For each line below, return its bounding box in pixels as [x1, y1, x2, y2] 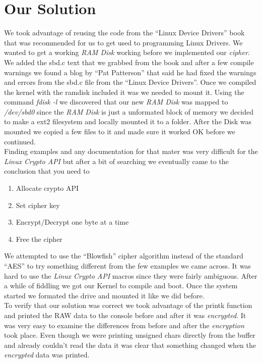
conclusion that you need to [4, 166, 90, 176]
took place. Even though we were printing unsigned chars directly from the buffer [4, 330, 255, 340]
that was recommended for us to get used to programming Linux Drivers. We [4, 37, 243, 47]
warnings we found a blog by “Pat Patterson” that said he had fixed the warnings [4, 67, 256, 77]
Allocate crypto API [16, 183, 79, 193]
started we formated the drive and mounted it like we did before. [4, 290, 205, 300]
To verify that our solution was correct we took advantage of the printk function [4, 300, 252, 310]
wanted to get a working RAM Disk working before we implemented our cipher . [4, 47, 250, 58]
